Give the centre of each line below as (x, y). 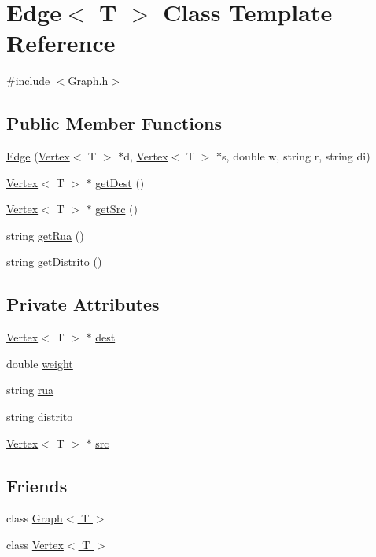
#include (28, 81)
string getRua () (45, 235)
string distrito (40, 417)
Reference (61, 43)
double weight (40, 363)
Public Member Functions (114, 123)
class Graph (35, 518)
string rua (30, 390)
